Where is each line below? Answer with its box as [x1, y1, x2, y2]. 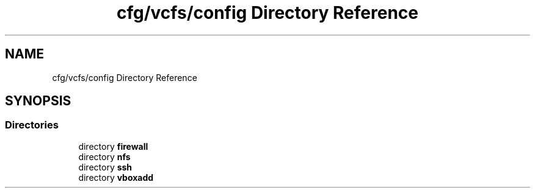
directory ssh [78, 161, 133, 172]
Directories [5, 119, 59, 132]
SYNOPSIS [5, 93, 71, 109]
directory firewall [78, 141, 148, 152]
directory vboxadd [78, 172, 154, 183]
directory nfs [78, 151, 131, 162]
